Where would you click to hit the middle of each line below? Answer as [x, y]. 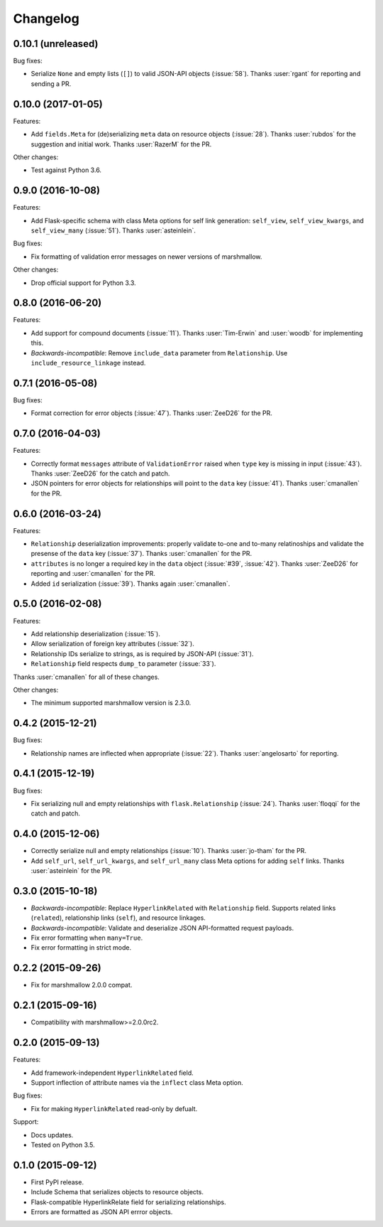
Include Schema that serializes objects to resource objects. [117, 1192]
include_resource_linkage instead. [88, 363]
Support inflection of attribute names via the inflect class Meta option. [137, 1082]
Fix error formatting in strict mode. [81, 948]
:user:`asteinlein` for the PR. [72, 870]
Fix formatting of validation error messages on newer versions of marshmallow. [146, 257]
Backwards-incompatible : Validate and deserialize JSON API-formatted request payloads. [162, 928]
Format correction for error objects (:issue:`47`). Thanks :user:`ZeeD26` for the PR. [152, 413]
